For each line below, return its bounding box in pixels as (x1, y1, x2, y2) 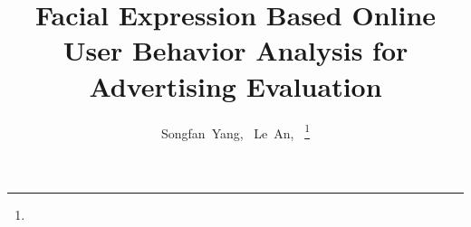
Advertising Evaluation (89, 67, 382, 104)
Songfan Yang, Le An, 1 (161, 120, 310, 142)
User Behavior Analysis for (62, 32, 409, 69)
